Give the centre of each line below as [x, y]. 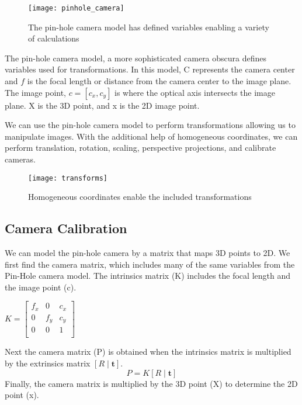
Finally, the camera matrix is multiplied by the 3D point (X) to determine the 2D [151, 383]
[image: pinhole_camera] [76, 8]
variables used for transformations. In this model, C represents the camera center [150, 69]
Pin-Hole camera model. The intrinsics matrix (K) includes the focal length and [147, 276]
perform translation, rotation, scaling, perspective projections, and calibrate [140, 148]
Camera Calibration [66, 228]
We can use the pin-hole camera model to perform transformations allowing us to [150, 125]
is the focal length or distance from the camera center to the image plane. [159, 81]
